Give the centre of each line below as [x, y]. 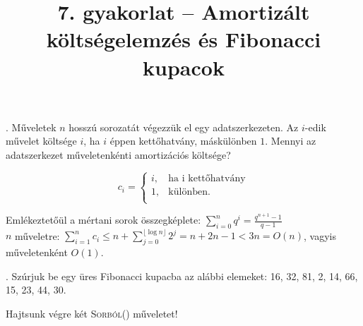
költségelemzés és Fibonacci [184, 39]
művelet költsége [41, 141]
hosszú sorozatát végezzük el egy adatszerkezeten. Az [184, 127]
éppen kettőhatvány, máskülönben [183, 141]
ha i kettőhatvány [207, 178]
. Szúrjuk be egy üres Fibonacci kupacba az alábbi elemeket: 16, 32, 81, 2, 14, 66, [182, 276]
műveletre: [37, 235]
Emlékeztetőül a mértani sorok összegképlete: [103, 220]
